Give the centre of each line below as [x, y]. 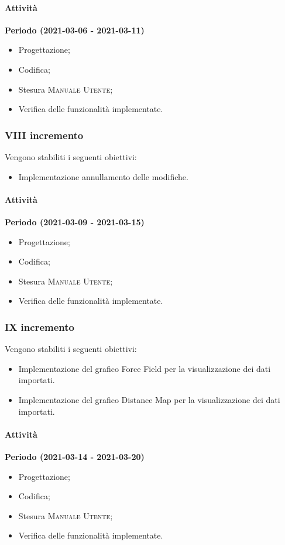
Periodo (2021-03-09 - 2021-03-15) [75, 221]
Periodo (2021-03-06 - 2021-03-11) [75, 30]
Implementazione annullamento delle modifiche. [103, 176]
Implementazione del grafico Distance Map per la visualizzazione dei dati [149, 399]
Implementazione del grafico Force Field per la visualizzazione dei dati [145, 368]
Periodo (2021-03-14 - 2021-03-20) [75, 456]
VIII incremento [44, 135]
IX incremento [40, 326]
